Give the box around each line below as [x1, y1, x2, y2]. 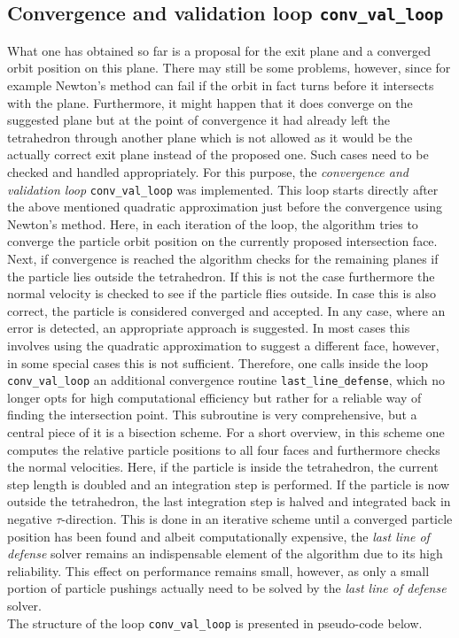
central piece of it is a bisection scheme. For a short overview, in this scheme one [7, 422, 445, 441]
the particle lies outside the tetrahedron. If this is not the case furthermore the [7, 266, 435, 285]
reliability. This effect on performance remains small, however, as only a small [7, 561, 430, 580]
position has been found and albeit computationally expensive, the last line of [7, 527, 430, 545]
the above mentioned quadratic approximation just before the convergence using [7, 197, 443, 216]
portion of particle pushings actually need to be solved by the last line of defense [7, 579, 447, 597]
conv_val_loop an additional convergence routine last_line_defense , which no [7, 371, 446, 389]
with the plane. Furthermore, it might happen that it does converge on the [7, 93, 413, 111]
